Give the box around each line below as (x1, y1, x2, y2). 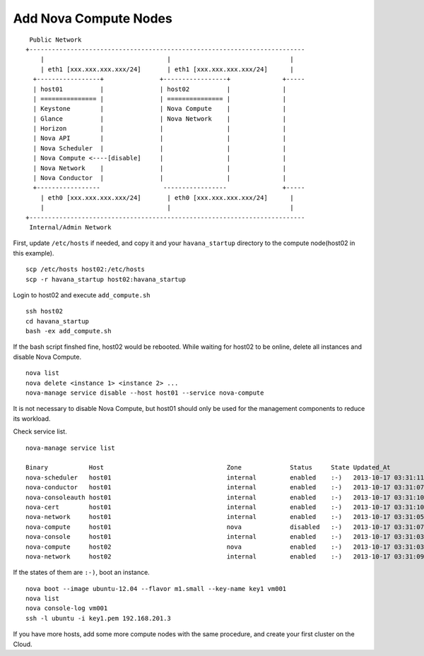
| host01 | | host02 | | (33, 85, 287, 93)
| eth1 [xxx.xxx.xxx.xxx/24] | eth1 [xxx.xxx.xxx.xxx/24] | (40, 65, 294, 73)
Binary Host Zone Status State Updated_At (25, 463, 391, 472)
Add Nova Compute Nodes (13, 11, 172, 26)
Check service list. (13, 427, 67, 436)
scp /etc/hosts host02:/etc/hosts (25, 266, 145, 273)
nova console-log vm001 (25, 604, 108, 612)
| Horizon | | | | (33, 124, 287, 133)
